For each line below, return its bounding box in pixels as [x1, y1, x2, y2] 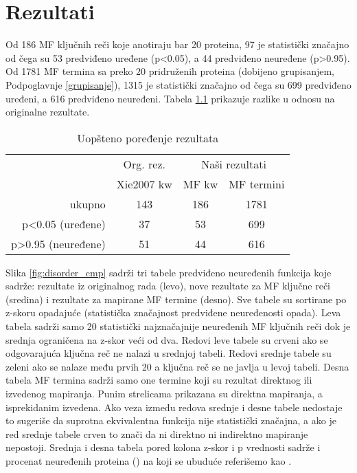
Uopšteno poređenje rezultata [77, 129, 219, 146]
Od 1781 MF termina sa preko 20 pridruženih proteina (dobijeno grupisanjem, [5, 64, 334, 78]
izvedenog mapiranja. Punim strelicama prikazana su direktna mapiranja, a [5, 386, 323, 401]
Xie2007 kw [116, 175, 172, 192]
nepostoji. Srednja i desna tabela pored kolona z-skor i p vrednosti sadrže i [5, 440, 321, 454]
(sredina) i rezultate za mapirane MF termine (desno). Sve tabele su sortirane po [5, 291, 347, 306]
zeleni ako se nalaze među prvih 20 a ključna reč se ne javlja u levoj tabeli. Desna [5, 359, 349, 373]
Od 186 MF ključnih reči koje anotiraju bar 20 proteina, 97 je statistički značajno [5, 37, 349, 52]
